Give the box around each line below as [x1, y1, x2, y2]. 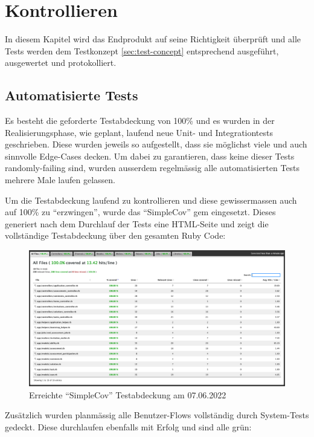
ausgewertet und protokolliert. [5, 56, 117, 69]
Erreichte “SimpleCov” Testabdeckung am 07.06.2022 [29, 388, 226, 401]
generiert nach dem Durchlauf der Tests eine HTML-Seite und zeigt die [5, 217, 269, 230]
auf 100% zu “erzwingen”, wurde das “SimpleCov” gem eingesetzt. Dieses [5, 206, 276, 218]
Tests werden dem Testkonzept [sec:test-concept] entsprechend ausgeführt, [5, 44, 279, 57]
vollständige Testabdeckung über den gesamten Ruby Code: [5, 229, 226, 242]
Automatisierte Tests [5, 86, 138, 105]
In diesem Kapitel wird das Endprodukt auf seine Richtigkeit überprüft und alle [5, 33, 301, 45]
